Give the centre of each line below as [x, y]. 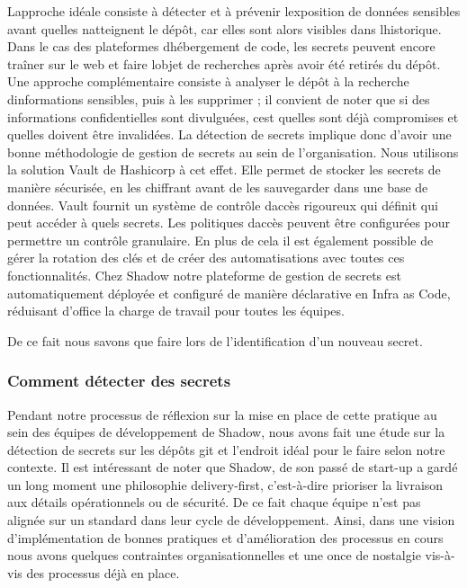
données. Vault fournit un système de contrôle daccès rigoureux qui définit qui [223, 205]
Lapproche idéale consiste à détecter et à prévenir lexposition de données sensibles [234, 11]
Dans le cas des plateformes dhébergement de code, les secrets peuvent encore [221, 46]
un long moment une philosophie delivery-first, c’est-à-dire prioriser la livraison [225, 484]
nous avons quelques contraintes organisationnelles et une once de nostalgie [214, 555]
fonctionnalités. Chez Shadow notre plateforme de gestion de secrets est [204, 275]
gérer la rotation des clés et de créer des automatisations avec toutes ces [206, 258]
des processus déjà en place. [103, 572]
